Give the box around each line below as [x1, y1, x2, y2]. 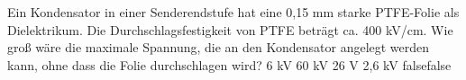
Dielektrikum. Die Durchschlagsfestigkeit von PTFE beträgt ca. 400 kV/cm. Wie [7, 20, 453, 39]
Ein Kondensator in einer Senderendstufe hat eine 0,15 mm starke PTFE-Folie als [7, 3, 460, 21]
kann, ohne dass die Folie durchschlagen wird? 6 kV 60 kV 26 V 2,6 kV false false [7, 55, 452, 74]
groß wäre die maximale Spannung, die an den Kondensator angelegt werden [7, 38, 430, 57]
